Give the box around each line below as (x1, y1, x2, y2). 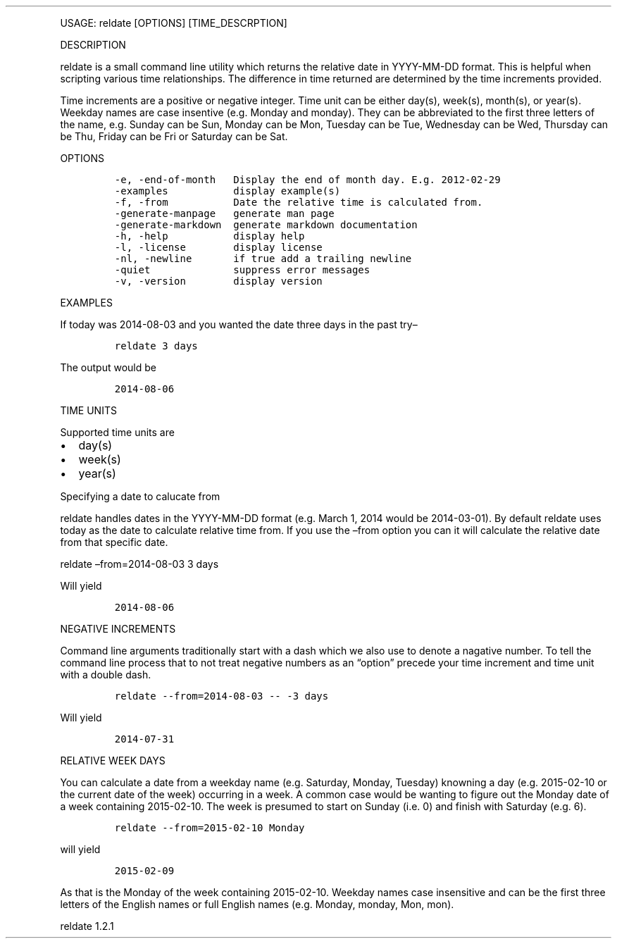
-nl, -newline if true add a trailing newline (114, 253, 412, 264)
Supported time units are (60, 426, 175, 438)
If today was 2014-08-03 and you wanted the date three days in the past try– (60, 318, 418, 330)
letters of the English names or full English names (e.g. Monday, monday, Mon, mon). (60, 898, 454, 910)
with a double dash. (60, 669, 151, 681)
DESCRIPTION (60, 39, 126, 51)
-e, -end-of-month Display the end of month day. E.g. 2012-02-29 (114, 174, 501, 185)
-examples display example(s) (114, 185, 341, 197)
